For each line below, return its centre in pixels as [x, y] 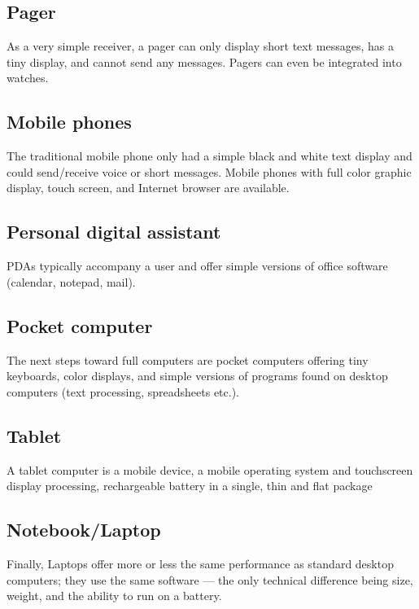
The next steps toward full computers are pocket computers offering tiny [188, 359]
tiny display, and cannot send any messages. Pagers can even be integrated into [204, 61]
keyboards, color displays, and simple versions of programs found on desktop [197, 376]
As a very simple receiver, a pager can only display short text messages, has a [200, 46]
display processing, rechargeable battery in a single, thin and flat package [190, 486]
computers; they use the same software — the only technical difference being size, [210, 579]
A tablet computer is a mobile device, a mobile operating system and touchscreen [210, 469]
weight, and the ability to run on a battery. [114, 596]
